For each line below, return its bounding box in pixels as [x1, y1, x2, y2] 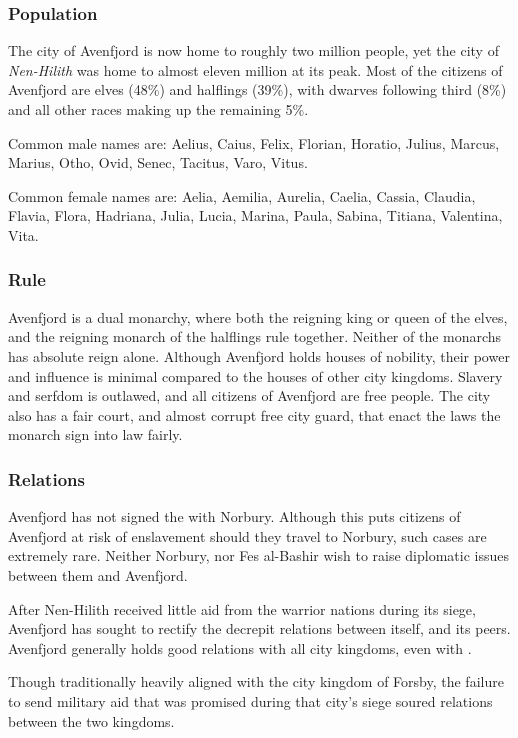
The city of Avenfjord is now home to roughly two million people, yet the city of [8, 40, 499, 61]
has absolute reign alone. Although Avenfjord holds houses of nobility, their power [8, 345, 510, 366]
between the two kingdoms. [8, 710, 175, 731]
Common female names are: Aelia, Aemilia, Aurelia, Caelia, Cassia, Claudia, [8, 185, 476, 206]
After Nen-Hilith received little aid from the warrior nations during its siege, [8, 598, 476, 619]
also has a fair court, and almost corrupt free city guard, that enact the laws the [8, 404, 501, 425]
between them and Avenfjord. [8, 564, 188, 585]
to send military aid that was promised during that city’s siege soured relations [8, 690, 493, 711]
